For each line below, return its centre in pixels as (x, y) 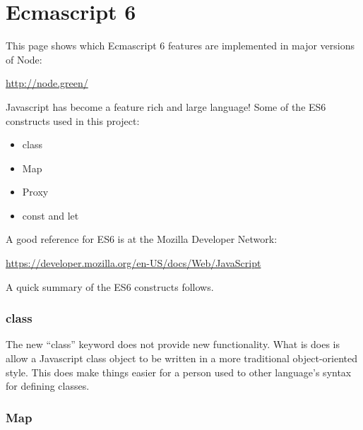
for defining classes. (48, 386)
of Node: (24, 59)
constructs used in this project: (73, 120)
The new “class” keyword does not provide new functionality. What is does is (173, 344)
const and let (50, 215)
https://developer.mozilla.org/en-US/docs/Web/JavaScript (133, 263)
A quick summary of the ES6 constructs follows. (110, 286)
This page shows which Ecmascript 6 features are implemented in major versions (180, 46)
